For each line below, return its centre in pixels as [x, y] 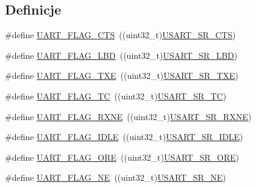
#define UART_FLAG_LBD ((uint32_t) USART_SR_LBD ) [121, 55]
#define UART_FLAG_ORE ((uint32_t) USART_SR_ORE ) [122, 157]
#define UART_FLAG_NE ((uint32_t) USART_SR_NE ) [116, 177]
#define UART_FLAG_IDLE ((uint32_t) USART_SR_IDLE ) [124, 137]
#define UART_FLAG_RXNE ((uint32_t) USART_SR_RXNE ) [128, 116]
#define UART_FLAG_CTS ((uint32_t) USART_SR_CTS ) [120, 35]
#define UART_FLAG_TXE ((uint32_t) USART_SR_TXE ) [122, 76]
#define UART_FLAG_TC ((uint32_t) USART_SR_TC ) [116, 96]
